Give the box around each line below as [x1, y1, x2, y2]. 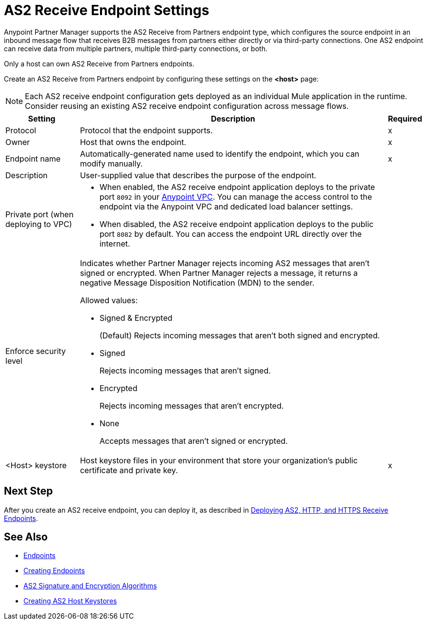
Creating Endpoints [23, 566, 85, 575]
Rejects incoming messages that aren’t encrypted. [99, 400, 284, 411]
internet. [99, 238, 130, 249]
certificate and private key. [80, 465, 178, 475]
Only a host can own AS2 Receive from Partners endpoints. [4, 59, 195, 68]
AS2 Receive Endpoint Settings [4, 2, 209, 19]
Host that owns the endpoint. [80, 137, 186, 147]
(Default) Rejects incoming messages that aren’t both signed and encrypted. [99, 330, 380, 340]
